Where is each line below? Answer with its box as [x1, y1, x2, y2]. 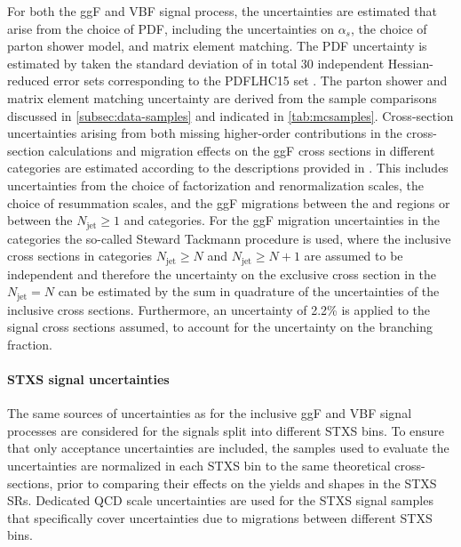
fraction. [7, 334, 53, 353]
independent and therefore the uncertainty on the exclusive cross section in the [7, 264, 437, 283]
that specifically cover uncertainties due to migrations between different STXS [7, 508, 433, 527]
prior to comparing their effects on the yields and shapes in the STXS [57, 473, 437, 492]
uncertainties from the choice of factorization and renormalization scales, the [7, 175, 425, 194]
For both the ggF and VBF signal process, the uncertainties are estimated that [7, 2, 437, 20]
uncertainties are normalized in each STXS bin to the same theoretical [7, 456, 391, 475]
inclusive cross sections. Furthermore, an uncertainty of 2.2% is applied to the [7, 300, 431, 318]
